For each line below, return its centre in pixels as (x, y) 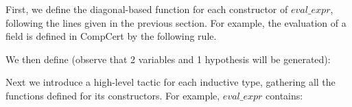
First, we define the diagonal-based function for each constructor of (147, 9)
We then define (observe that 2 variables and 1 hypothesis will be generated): (168, 59)
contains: (284, 95)
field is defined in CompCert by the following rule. (111, 36)
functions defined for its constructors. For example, (113, 95)
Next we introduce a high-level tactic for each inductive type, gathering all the (171, 82)
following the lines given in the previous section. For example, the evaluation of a (176, 22)
